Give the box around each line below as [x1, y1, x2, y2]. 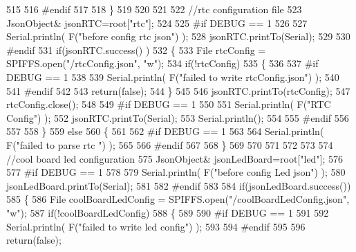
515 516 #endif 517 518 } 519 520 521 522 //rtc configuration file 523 [6, 2, 302, 16]
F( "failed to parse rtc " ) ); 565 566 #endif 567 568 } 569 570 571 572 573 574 [6, 137, 333, 152]
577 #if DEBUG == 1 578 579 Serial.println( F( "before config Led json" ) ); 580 [6, 165, 346, 179]
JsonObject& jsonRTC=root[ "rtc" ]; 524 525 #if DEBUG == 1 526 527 [6, 15, 308, 30]
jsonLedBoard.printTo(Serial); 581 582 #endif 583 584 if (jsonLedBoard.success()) [6, 178, 351, 192]
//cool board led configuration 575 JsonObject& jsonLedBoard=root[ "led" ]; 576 [6, 151, 344, 165]
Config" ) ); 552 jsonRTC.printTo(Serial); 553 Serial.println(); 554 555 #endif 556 [6, 110, 349, 125]
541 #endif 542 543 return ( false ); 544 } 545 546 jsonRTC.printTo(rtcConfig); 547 [6, 83, 350, 98]
